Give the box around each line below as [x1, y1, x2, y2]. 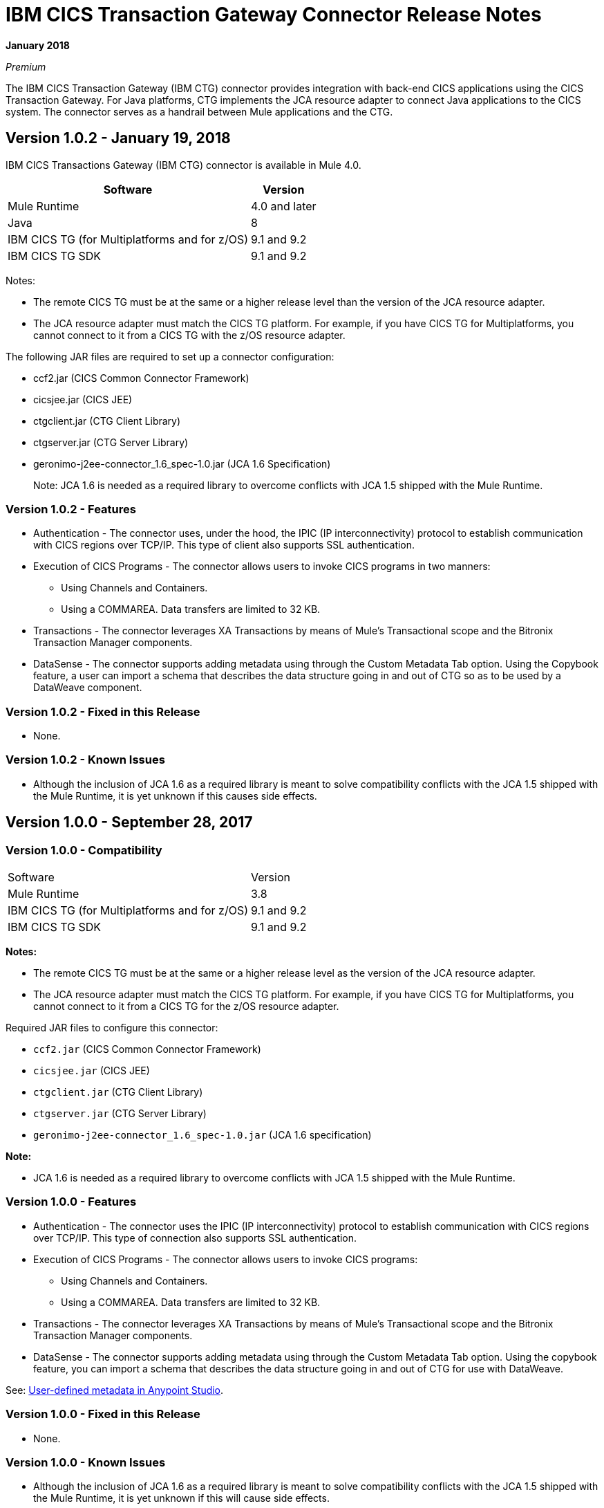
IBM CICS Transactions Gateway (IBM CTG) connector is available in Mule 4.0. [6, 158, 361, 171]
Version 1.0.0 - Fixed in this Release [6, 1407, 200, 1422]
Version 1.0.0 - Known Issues [6, 1455, 166, 1469]
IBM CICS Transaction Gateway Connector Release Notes [6, 3, 542, 26]
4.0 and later [251, 199, 317, 213]
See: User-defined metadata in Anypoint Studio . [6, 1383, 224, 1396]
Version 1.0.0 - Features [6, 1195, 137, 1209]
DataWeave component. [33, 681, 142, 694]
